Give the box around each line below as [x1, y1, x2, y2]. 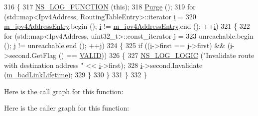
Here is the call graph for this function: [4, 86, 124, 96]
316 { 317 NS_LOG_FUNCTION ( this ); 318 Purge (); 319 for [4, 1, 196, 11]
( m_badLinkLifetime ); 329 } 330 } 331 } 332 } [4, 69, 147, 80]
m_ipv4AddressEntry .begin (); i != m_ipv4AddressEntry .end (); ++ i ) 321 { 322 [4, 21, 250, 31]
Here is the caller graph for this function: [4, 103, 129, 113]
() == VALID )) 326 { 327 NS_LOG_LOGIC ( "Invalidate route [58, 50, 255, 60]
